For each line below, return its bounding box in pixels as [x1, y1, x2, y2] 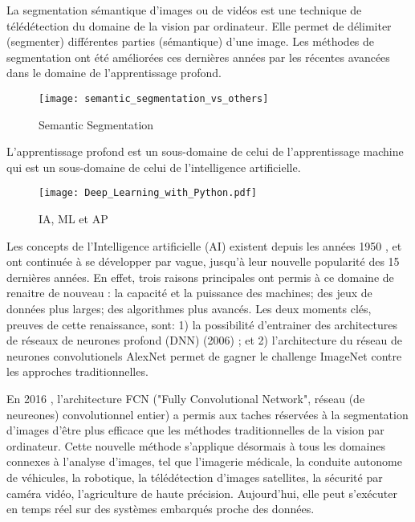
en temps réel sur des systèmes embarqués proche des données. [6, 500, 315, 517]
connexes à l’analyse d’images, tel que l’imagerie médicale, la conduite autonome [6, 453, 402, 470]
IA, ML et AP [39, 210, 108, 227]
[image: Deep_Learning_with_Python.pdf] [39, 187, 258, 199]
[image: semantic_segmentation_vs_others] [39, 92, 269, 104]
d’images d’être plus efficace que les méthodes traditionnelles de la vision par [6, 422, 384, 438]
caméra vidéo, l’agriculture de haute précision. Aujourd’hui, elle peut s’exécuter [6, 484, 397, 501]
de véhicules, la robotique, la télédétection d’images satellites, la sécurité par [6, 468, 383, 485]
